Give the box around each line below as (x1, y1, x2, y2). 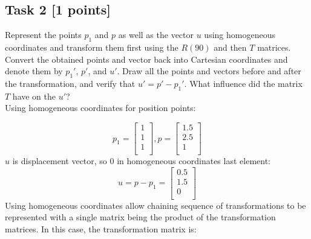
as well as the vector (118, 28, 194, 41)
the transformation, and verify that (5, 77, 136, 89)
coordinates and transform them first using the (5, 41, 178, 53)
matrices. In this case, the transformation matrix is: (5, 223, 197, 235)
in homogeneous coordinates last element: (117, 155, 270, 167)
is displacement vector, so (12, 155, 107, 167)
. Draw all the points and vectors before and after (117, 65, 301, 77)
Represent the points (5, 28, 82, 41)
